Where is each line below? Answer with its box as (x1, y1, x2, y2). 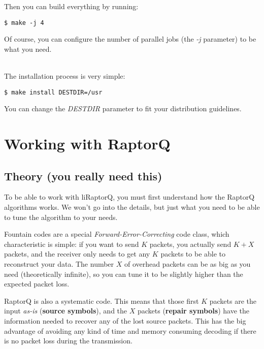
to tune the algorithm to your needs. (4, 211, 118, 222)
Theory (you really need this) (4, 168, 162, 183)
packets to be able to (160, 248, 226, 259)
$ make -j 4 (4, 19, 44, 26)
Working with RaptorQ (4, 133, 171, 154)
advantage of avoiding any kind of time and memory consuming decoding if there (4, 325, 256, 336)
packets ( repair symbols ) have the (137, 305, 250, 316)
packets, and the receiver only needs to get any (4, 248, 150, 259)
